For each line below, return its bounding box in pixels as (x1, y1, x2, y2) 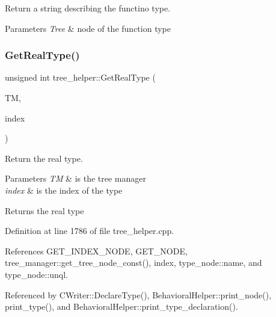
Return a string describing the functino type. (5, 2, 171, 14)
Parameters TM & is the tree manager (5, 172, 147, 185)
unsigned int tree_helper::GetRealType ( (5, 71, 156, 84)
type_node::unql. (5, 268, 69, 280)
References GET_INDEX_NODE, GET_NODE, (5, 244, 188, 257)
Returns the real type (5, 204, 84, 217)
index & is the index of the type (5, 183, 123, 196)
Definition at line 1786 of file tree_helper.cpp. (5, 224, 174, 237)
